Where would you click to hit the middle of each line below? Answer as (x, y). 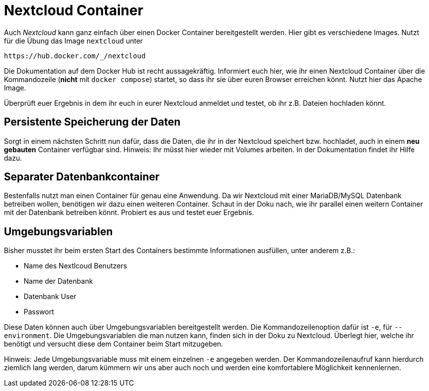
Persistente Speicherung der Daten (92, 122)
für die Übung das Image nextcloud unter (74, 41)
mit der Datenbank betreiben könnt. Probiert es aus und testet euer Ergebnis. (129, 213)
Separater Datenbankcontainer (82, 177)
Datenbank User (50, 297)
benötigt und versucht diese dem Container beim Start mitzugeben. (114, 344)
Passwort (39, 312)
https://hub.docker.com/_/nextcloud (75, 56)
